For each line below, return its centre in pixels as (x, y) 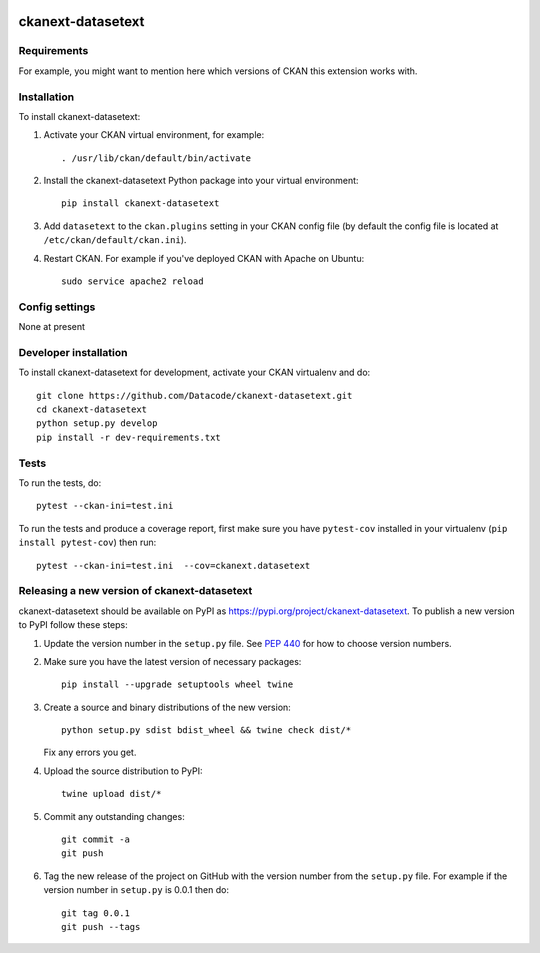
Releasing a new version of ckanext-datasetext (135, 591)
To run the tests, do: (60, 483)
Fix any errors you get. (90, 752)
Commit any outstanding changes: (114, 816)
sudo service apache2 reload (132, 281)
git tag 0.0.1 (95, 913)
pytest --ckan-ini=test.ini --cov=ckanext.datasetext (173, 565)
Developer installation (73, 352)
